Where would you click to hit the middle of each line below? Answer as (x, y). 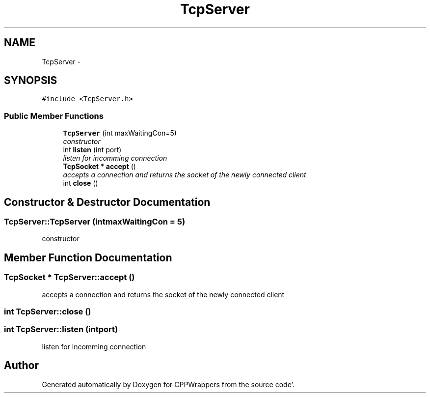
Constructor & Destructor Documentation (107, 202)
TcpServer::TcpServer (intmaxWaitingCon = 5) (95, 222)
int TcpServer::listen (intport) (61, 329)
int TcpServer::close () (48, 312)
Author (21, 366)
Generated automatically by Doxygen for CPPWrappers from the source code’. (168, 384)
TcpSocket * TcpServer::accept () (69, 277)
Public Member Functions (54, 116)
